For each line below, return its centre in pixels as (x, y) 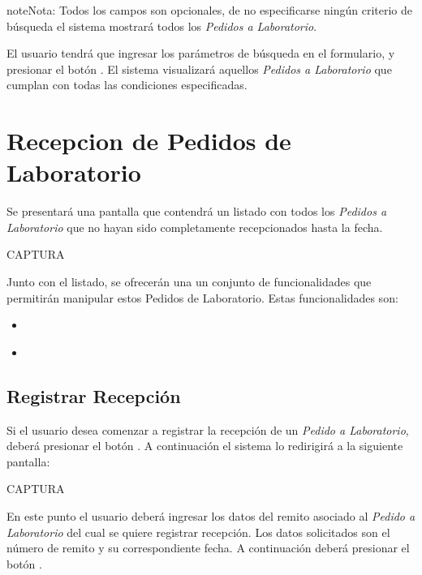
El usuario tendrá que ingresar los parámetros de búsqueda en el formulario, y (201, 53)
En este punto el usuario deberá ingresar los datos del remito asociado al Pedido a (211, 516)
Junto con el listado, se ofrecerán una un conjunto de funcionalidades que (189, 282)
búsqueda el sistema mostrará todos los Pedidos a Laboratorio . (162, 26)
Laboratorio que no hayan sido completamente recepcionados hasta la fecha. (195, 227)
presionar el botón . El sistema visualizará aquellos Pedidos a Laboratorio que (199, 69)
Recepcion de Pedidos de (149, 141)
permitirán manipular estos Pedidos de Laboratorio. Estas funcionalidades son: (202, 297)
